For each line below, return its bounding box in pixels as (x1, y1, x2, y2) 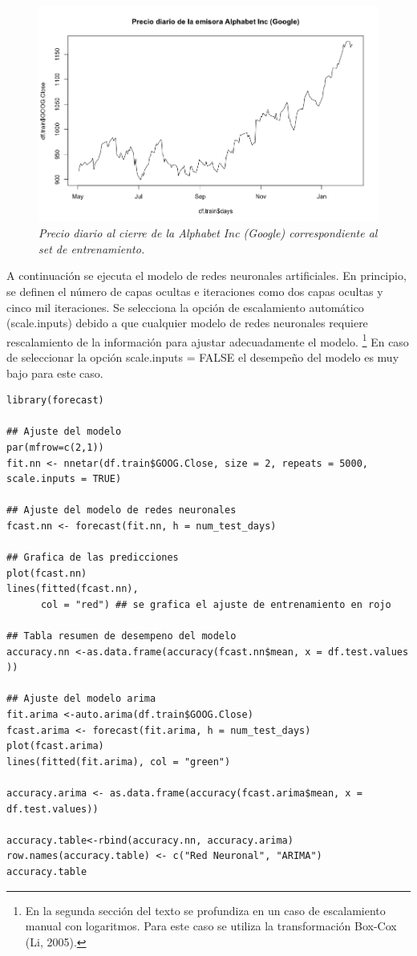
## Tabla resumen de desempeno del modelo (6, 630, 237, 642)
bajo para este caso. (6, 364, 103, 381)
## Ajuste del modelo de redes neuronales (6, 504, 237, 516)
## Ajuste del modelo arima (6, 693, 156, 705)
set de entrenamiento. (38, 240, 145, 257)
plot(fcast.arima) (6, 740, 104, 752)
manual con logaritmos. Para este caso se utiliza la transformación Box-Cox (25, 918, 397, 934)
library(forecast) (6, 395, 104, 407)
